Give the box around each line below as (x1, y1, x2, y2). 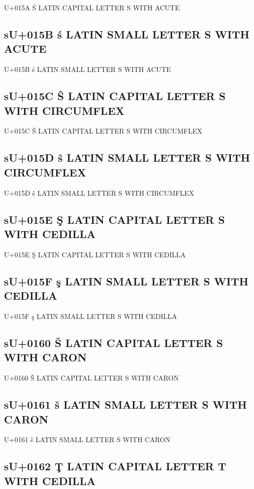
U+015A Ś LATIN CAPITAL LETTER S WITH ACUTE (4, 2, 180, 12)
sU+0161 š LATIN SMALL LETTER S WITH (4, 397, 247, 412)
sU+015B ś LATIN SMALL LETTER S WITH (4, 26, 250, 41)
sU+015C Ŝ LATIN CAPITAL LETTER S (4, 88, 226, 104)
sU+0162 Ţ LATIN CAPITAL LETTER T (4, 458, 226, 474)
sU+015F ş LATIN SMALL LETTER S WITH (4, 273, 249, 288)
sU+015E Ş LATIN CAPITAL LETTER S (4, 211, 225, 227)
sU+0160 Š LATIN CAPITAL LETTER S (4, 335, 223, 350)
